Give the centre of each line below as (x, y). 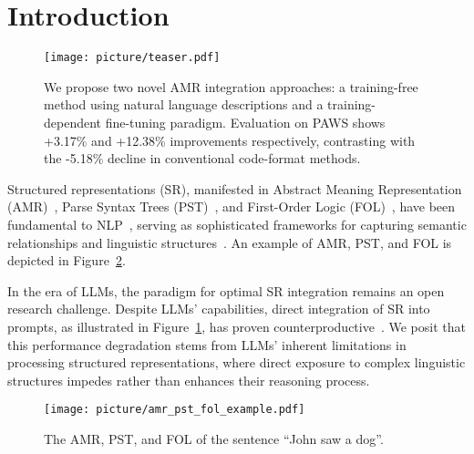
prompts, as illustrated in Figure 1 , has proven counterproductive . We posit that (237, 326)
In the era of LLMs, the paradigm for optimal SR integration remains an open (226, 290)
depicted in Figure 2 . (67, 260)
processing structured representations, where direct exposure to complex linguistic (237, 362)
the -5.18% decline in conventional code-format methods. (202, 158)
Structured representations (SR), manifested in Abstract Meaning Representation (235, 188)
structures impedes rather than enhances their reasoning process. (189, 380)
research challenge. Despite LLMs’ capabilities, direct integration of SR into (219, 309)
